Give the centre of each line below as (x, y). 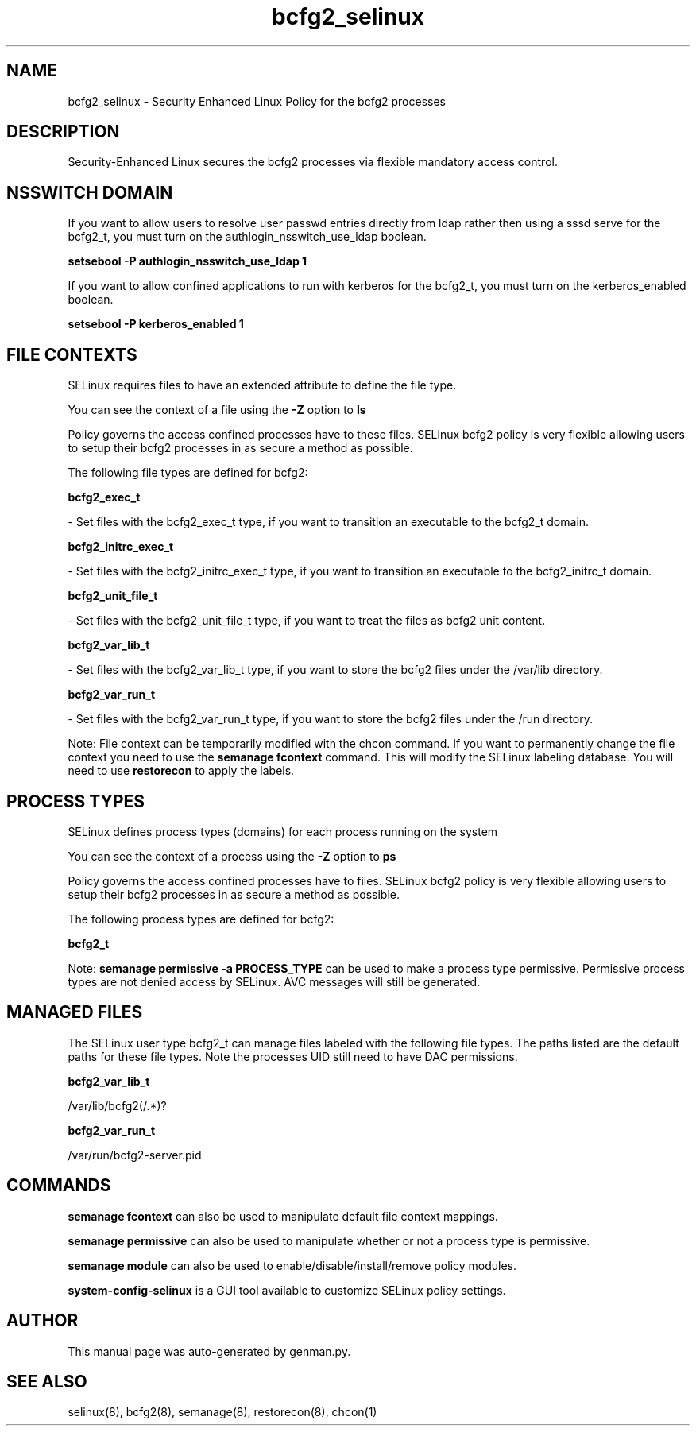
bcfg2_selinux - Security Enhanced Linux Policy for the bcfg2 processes (257, 101)
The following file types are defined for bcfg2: (188, 473)
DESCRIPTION (63, 132)
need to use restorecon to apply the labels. (181, 771)
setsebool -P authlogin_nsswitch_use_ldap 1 (188, 261)
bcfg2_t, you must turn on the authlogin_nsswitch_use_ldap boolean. (247, 237)
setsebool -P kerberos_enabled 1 (156, 324)
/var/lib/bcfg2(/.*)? (117, 1105)
